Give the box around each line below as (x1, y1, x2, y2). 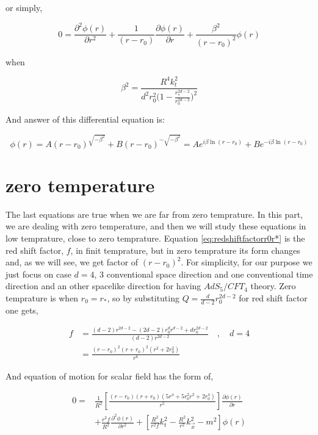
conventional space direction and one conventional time (106, 267, 313, 280)
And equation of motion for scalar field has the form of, (5, 369, 214, 382)
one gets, (5, 303, 38, 316)
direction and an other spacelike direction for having (5, 279, 201, 292)
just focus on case (5, 267, 71, 280)
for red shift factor (239, 292, 308, 304)
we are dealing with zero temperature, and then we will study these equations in (5, 220, 306, 232)
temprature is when (5, 292, 79, 304)
